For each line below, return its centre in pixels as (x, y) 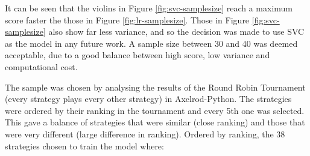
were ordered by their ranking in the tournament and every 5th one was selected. (155, 110)
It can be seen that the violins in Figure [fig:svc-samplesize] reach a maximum (149, 8)
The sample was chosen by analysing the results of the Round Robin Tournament (155, 87)
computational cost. (41, 66)
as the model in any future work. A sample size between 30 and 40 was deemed (151, 43)
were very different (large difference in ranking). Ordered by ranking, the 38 (145, 133)
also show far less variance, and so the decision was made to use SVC (176, 31)
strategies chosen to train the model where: (84, 145)
